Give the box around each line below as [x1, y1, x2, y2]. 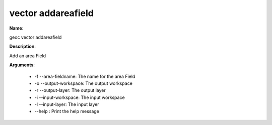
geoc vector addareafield [9, 34, 62, 40]
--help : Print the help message [34, 108, 99, 114]
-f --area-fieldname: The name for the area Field [34, 73, 135, 79]
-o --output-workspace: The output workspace [34, 80, 133, 86]
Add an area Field [9, 53, 46, 59]
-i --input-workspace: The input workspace [34, 94, 125, 100]
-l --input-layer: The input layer [34, 101, 99, 107]
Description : [9, 43, 36, 50]
